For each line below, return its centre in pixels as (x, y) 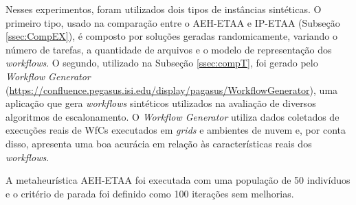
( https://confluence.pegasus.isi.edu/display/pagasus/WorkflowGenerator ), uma (172, 89)
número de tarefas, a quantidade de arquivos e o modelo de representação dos (169, 49)
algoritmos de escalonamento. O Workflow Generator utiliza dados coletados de (173, 116)
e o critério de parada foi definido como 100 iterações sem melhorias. (150, 193)
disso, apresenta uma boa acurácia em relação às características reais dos (159, 143)
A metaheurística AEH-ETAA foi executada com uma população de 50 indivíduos (178, 180)
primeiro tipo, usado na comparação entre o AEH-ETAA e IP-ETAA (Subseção (173, 22)
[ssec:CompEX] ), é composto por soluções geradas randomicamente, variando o (172, 36)
